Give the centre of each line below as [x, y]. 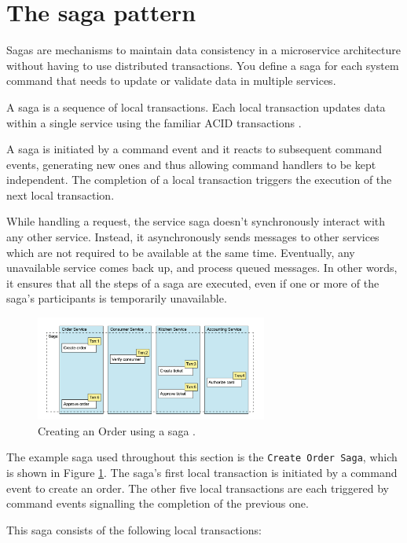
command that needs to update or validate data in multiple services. [171, 81]
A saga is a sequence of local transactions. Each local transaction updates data [196, 106]
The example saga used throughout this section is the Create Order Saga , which [202, 457]
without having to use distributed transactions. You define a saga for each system [203, 65]
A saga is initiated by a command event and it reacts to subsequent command [194, 149]
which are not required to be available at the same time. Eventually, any [181, 252]
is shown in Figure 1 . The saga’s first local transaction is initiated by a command [202, 473]
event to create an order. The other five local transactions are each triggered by [198, 488]
